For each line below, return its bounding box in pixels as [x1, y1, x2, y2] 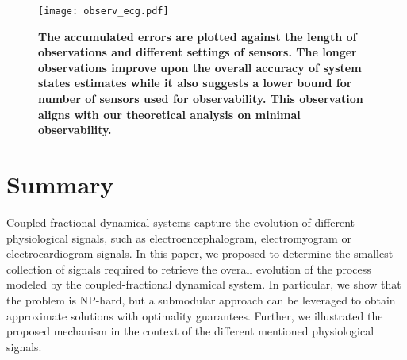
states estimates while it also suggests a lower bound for [38, 75, 352, 91]
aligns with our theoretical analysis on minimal [38, 105, 301, 122]
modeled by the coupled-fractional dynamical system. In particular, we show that [6, 276, 401, 293]
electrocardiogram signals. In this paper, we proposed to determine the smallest [6, 245, 394, 262]
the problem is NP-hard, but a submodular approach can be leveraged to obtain [6, 291, 396, 308]
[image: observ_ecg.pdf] [38, 6, 169, 17]
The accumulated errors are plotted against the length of [38, 28, 357, 44]
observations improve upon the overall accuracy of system [38, 59, 362, 75]
